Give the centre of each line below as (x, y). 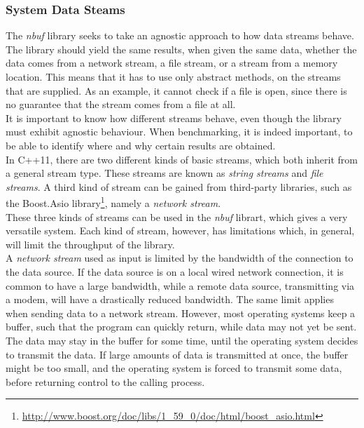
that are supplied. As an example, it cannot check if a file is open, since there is (176, 90)
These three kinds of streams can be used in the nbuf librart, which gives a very (177, 216)
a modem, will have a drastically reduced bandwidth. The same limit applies (170, 299)
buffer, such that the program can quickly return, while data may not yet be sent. (181, 327)
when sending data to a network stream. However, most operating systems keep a (181, 313)
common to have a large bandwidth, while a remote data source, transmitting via (180, 285)
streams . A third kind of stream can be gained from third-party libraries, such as (179, 186)
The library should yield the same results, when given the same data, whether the (181, 49)
